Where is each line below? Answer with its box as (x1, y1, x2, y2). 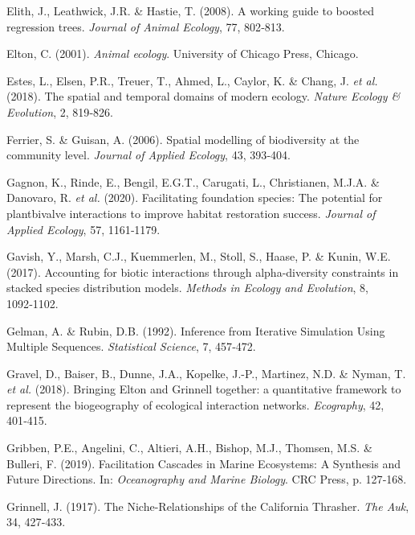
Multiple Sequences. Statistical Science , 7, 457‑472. (6, 338, 256, 355)
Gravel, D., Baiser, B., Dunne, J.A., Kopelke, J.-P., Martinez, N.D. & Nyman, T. (6, 364, 406, 381)
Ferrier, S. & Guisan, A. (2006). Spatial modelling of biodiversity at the (6, 130, 360, 147)
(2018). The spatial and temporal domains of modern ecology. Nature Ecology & (6, 88, 401, 105)
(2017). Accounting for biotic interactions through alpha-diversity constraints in (6, 263, 399, 280)
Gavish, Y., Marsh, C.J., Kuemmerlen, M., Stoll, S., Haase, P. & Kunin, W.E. (6, 248, 391, 265)
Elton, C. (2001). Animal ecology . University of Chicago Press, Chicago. (6, 45, 359, 62)
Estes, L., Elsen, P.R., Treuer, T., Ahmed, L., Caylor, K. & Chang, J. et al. (6, 72, 378, 88)
